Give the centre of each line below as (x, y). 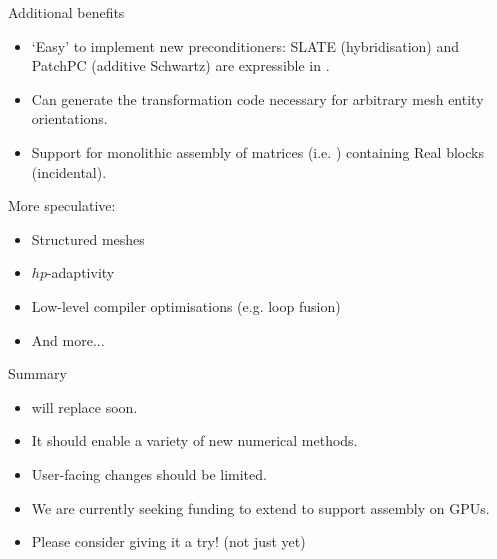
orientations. (69, 118)
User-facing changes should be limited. (149, 473)
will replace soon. (84, 406)
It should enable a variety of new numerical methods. (194, 440)
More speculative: (62, 205)
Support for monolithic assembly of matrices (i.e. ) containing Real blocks (257, 151)
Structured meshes (88, 238)
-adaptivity (80, 272)
